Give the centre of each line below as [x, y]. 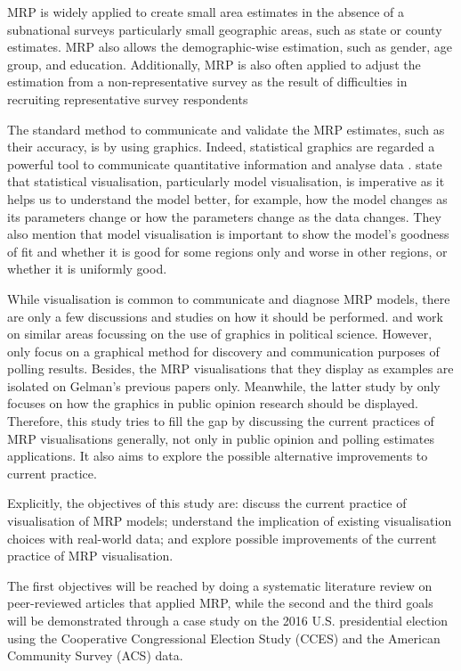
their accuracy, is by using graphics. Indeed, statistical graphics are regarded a [221, 147]
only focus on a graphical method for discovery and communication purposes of [223, 351]
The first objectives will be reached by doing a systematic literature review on [220, 585]
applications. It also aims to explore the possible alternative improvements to [218, 456]
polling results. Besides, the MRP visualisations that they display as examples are [230, 368]
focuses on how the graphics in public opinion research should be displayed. [213, 403]
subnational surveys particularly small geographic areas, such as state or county [225, 29]
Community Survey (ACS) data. [95, 655]
